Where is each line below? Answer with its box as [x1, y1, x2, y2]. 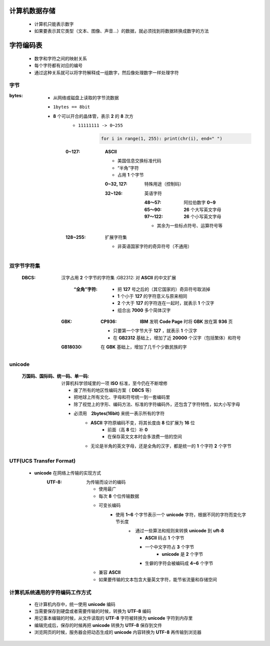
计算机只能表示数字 [34, 21, 74, 27]
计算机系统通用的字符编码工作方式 [9, 589, 91, 596]
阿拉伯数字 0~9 [183, 200, 216, 206]
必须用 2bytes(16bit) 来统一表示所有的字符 [73, 410, 165, 416]
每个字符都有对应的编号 [34, 63, 82, 69]
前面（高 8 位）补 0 [107, 426, 148, 432]
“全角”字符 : [73, 286, 97, 292]
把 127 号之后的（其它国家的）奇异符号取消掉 [117, 286, 210, 292]
